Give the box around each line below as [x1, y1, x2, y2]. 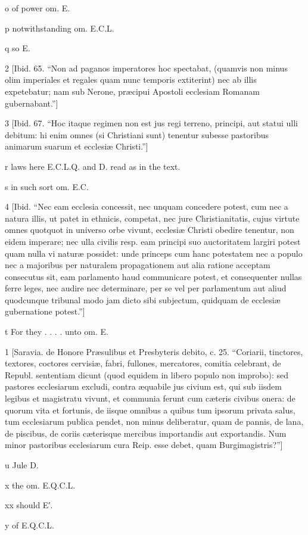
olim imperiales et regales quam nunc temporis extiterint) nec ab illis [5, 73, 257, 86]
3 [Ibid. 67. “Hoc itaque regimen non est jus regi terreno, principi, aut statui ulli [5, 117, 298, 129]
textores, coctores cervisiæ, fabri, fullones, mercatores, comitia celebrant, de [5, 357, 281, 369]
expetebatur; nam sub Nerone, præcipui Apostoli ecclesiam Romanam [5, 85, 260, 97]
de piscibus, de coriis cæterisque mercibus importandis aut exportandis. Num [5, 427, 287, 439]
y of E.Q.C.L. [5, 518, 54, 531]
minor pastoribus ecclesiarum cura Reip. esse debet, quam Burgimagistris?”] [5, 438, 283, 451]
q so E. [5, 42, 30, 54]
